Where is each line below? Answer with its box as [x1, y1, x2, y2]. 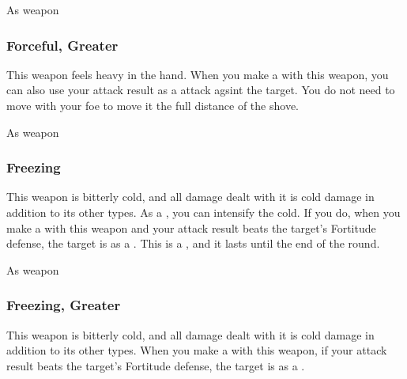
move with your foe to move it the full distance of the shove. [6, 97, 299, 113]
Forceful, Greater [6, 35, 119, 55]
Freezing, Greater [6, 295, 121, 315]
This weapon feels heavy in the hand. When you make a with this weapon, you [6, 66, 389, 82]
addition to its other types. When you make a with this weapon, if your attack [6, 342, 387, 358]
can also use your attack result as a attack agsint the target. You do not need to [6, 81, 395, 98]
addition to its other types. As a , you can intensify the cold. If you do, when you [6, 204, 401, 220]
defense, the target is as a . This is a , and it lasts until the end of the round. [6, 235, 380, 252]
